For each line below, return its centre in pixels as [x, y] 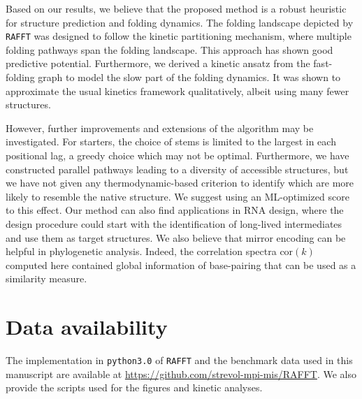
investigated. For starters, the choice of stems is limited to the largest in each [171, 142]
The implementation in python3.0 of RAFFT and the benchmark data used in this [179, 360]
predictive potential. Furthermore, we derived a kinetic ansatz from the [158, 63]
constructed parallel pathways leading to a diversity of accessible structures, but [177, 169]
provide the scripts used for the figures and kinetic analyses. [134, 387]
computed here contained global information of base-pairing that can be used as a [181, 264]
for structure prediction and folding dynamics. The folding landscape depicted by [180, 22]
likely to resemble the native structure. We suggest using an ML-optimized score [178, 196]
